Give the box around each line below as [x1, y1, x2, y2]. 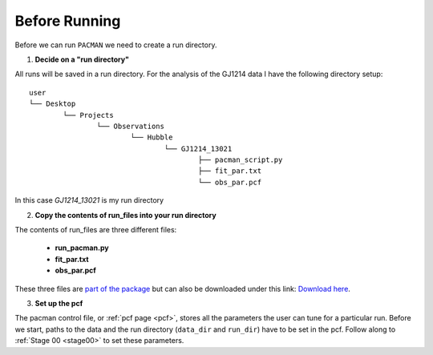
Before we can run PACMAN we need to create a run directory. [14, 40, 217, 50]
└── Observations [96, 121, 164, 131]
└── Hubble [130, 133, 173, 142]
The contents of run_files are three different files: [14, 225, 177, 235]
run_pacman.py [55, 243, 109, 252]
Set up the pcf [34, 298, 83, 308]
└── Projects [63, 111, 114, 119]
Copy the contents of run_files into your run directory [34, 210, 216, 220]
